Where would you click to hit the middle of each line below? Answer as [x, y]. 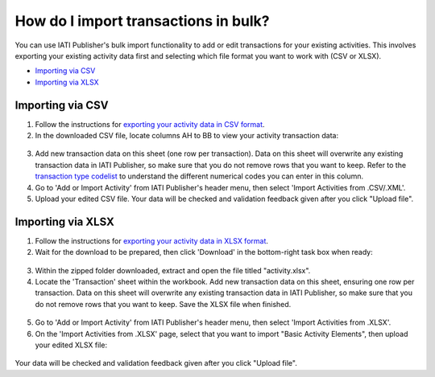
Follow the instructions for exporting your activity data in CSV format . [150, 124]
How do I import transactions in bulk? [142, 21]
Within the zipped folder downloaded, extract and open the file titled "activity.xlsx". [173, 270]
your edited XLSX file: [71, 345]
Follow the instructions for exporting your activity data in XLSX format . [152, 240]
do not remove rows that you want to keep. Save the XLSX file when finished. [163, 304]
